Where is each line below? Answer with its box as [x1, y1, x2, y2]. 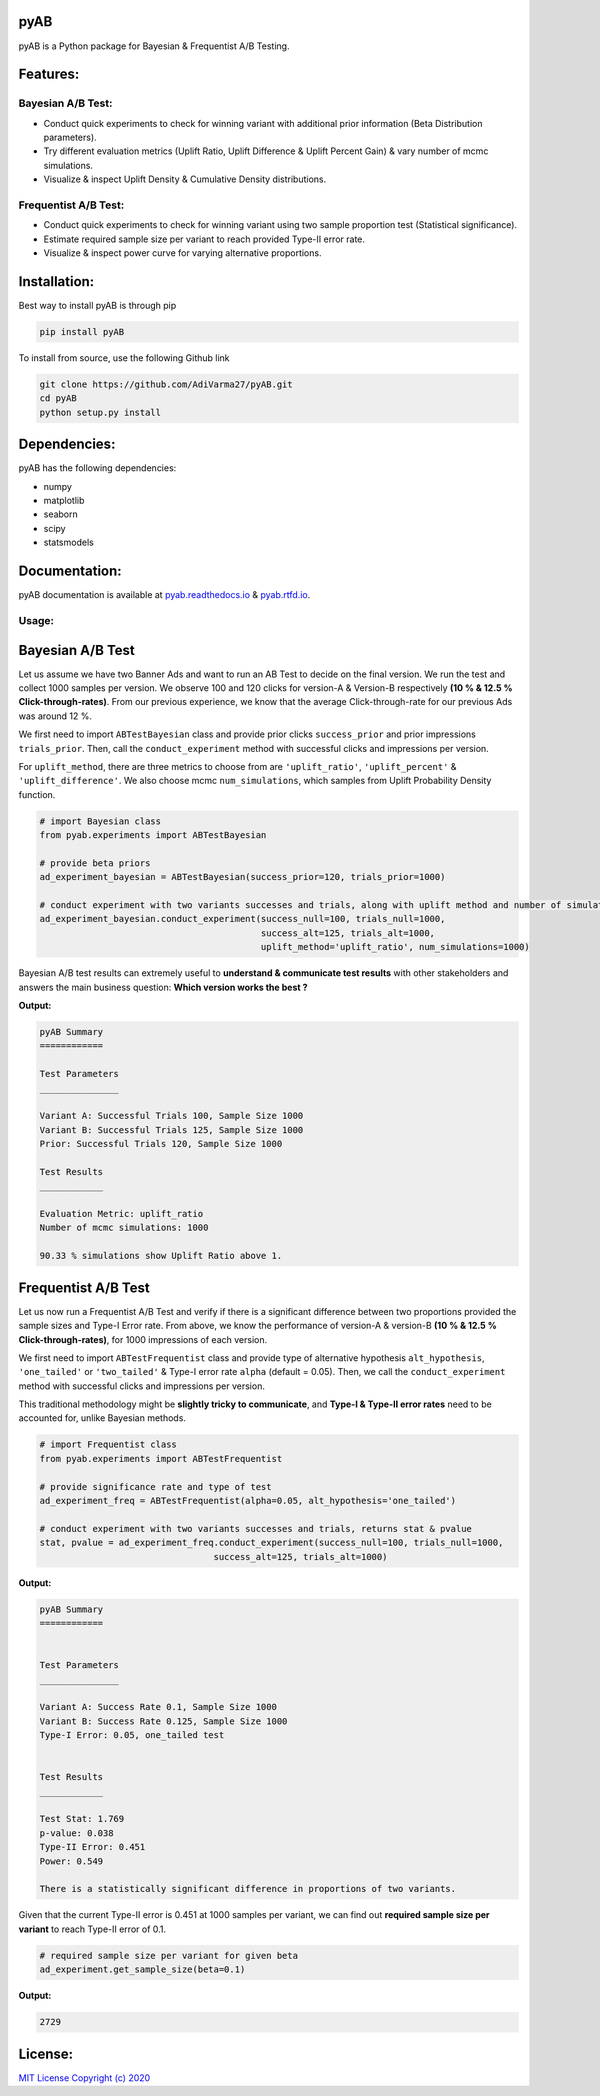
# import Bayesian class [39, 815, 162, 827]
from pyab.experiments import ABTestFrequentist [39, 1453, 283, 1464]
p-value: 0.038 [39, 1827, 114, 1839]
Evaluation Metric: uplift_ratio [39, 1208, 204, 1220]
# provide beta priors [39, 857, 151, 869]
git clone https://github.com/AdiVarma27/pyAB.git [39, 379, 294, 390]
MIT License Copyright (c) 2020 [18, 2071, 151, 2084]
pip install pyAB [39, 326, 125, 338]
